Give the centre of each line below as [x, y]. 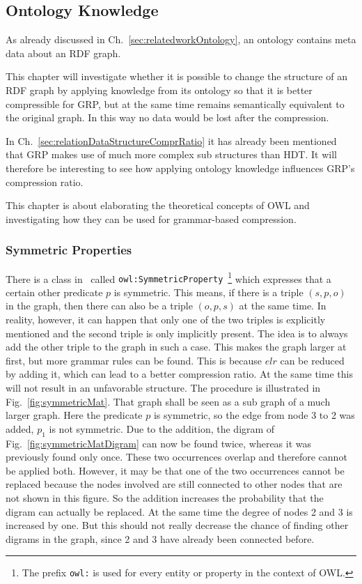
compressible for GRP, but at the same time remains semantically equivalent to [175, 103]
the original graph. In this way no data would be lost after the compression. [167, 117]
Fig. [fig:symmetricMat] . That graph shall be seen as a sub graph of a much [168, 401]
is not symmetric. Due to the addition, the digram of [162, 428]
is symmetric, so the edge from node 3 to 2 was [254, 415]
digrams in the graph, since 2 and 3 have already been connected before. [160, 538]
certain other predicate [54, 292]
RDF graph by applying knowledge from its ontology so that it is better [159, 90]
